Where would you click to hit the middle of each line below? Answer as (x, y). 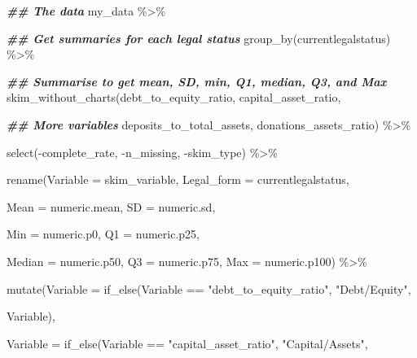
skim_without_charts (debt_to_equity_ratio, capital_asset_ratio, (174, 97)
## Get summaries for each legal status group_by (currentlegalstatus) (199, 38)
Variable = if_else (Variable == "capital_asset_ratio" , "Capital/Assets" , (187, 343)
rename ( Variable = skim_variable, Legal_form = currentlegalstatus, (178, 179)
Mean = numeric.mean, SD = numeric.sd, (111, 206)
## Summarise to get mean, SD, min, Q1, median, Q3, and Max (197, 81)
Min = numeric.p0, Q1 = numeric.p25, (103, 234)
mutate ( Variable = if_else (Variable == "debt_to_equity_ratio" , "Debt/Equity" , (209, 288)
